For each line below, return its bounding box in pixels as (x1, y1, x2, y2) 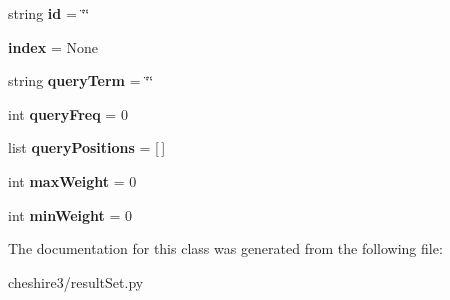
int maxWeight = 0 (8, 170, 137, 191)
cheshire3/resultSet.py (8, 271, 144, 292)
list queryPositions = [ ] (8, 137, 166, 158)
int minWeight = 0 (8, 204, 133, 225)
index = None (8, 36, 98, 57)
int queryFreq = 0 (8, 103, 128, 124)
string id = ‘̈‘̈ (8, 3, 90, 23)
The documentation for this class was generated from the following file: (8, 238, 443, 259)
